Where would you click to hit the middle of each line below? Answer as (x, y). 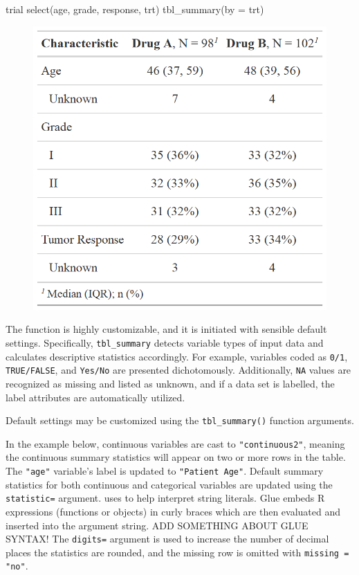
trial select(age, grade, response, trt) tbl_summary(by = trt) (135, 9)
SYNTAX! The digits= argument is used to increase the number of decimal (167, 539)
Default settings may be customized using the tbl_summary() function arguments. (180, 420)
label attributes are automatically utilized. (95, 397)
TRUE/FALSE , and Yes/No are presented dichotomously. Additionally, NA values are (178, 370)
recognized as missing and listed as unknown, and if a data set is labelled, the (170, 383)
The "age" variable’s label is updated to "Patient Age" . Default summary (165, 471)
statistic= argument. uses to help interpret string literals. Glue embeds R (165, 498)
